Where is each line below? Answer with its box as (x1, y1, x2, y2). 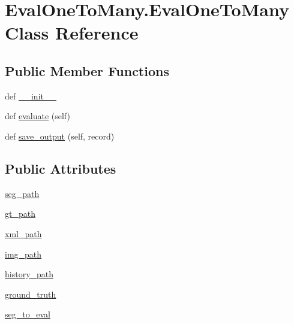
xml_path (5, 227, 42, 240)
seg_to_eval (5, 308, 50, 320)
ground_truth (5, 287, 56, 300)
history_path (5, 268, 54, 280)
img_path (5, 247, 42, 260)
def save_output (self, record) (5, 129, 115, 142)
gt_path (5, 207, 35, 220)
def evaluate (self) (5, 110, 70, 122)
